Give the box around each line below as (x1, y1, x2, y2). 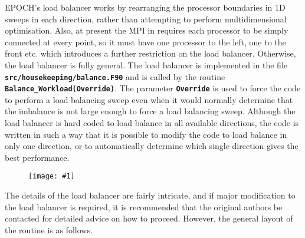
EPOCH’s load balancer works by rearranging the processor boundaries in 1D (5, 1, 286, 13)
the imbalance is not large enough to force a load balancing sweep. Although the (5, 105, 296, 117)
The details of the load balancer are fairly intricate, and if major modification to (5, 189, 296, 201)
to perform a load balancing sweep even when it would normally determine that (5, 93, 293, 105)
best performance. (5, 151, 70, 163)
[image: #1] (28, 172, 75, 181)
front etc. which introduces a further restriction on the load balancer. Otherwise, (5, 47, 296, 59)
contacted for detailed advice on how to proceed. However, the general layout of (5, 212, 293, 224)
